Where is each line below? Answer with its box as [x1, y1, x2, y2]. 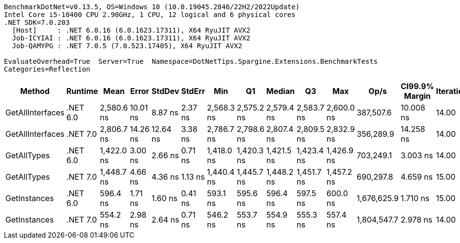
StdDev [152, 86, 179, 96]
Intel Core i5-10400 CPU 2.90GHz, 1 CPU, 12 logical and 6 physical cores [4, 11, 296, 19]
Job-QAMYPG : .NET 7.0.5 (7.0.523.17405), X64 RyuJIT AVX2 [12, 42, 242, 50]
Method [20, 86, 50, 96]
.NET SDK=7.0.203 [4, 19, 70, 26]
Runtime [66, 86, 98, 96]
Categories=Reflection [4, 65, 91, 73]
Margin [404, 91, 431, 101]
